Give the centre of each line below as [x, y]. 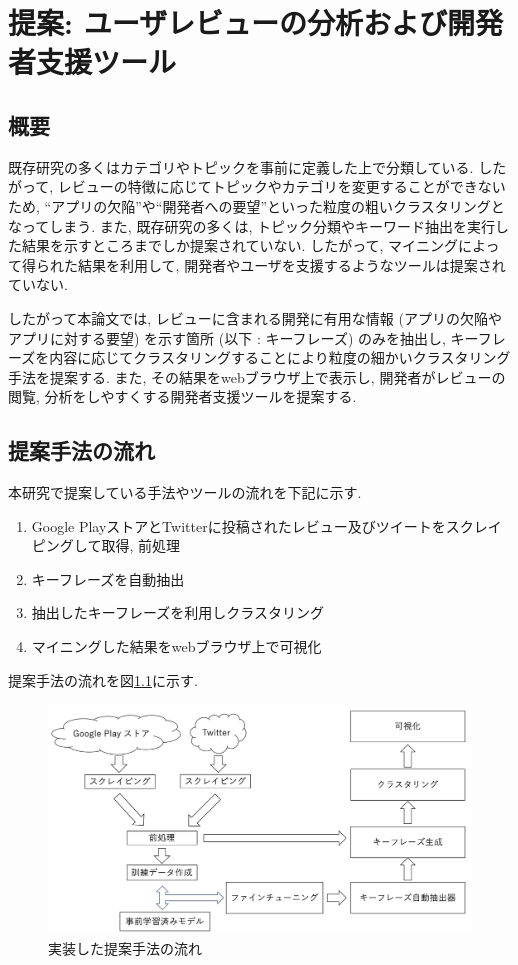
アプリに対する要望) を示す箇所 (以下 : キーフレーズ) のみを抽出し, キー [243, 337]
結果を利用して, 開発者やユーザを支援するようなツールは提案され [291, 264]
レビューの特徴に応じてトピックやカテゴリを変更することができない [281, 186]
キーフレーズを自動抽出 [108, 578]
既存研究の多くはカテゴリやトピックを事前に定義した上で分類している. [241, 166]
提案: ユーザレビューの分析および [228, 22]
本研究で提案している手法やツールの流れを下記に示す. [185, 492]
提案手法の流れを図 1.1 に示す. [103, 679]
